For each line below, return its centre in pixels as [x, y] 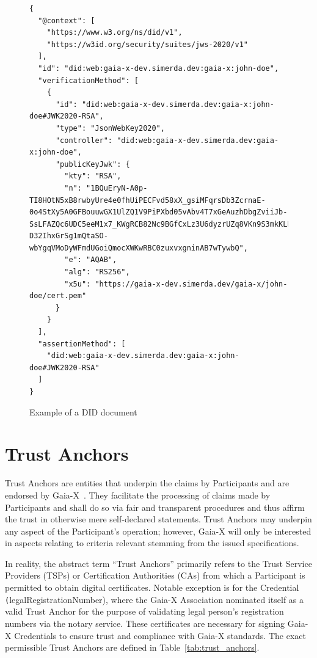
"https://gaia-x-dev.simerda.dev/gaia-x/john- [191, 284]
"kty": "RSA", [93, 176]
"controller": [84, 140]
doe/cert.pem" [58, 296]
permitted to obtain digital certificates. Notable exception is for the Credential [152, 587]
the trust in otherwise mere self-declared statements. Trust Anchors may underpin [158, 519]
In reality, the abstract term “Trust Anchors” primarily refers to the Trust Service [158, 563]
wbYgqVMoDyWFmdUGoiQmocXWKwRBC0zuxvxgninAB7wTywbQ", [139, 248]
